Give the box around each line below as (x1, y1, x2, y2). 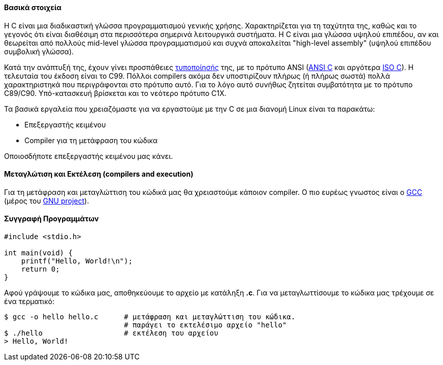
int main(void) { (4, 249, 73, 257)
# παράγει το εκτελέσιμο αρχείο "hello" (124, 321, 287, 329)
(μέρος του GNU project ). (4, 196, 89, 205)
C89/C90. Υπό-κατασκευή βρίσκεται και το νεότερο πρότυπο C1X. (4, 88, 227, 97)
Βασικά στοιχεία (4, 3, 62, 12)
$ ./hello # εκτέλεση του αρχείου (4, 329, 218, 338)
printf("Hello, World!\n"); (21, 257, 133, 266)
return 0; (21, 265, 60, 274)
